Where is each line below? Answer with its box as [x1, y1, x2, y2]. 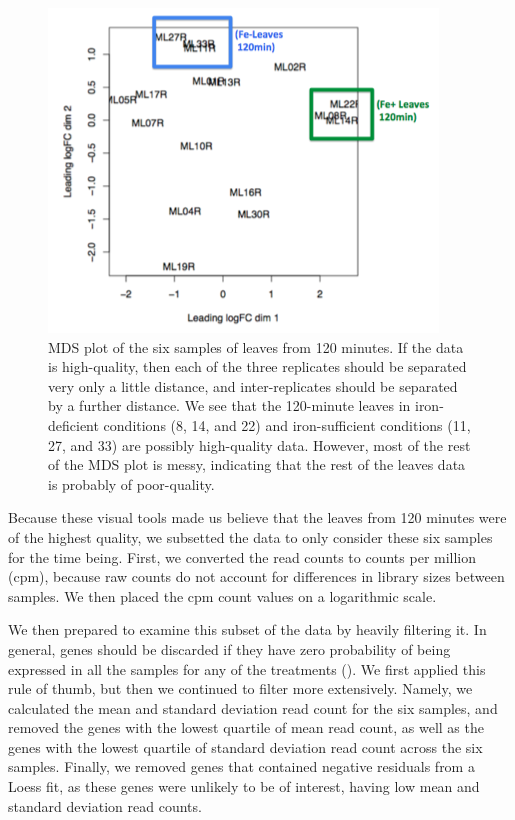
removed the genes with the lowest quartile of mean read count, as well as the [8, 717, 484, 738]
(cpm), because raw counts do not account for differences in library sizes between [8, 566, 505, 587]
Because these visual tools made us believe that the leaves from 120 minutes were [8, 507, 507, 528]
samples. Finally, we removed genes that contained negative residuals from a [8, 756, 475, 777]
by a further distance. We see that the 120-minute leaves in [48, 395, 411, 416]
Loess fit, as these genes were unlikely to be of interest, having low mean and [8, 776, 480, 797]
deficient [48, 414, 99, 435]
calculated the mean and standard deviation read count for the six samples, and [8, 697, 498, 718]
